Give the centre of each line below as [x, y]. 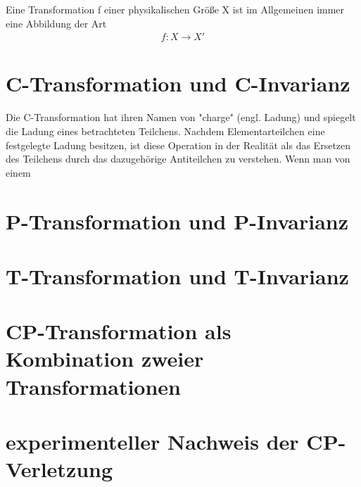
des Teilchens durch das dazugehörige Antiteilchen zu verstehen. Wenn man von [178, 159]
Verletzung [59, 469]
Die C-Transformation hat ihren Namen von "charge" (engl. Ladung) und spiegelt [181, 117]
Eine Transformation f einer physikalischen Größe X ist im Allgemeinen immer [175, 9]
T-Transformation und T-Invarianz [177, 276]
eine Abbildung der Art [56, 23]
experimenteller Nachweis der [152, 441]
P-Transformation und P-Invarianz [177, 221]
